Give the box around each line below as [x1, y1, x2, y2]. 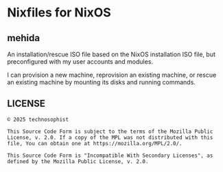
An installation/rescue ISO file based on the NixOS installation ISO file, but [7, 50, 216, 58]
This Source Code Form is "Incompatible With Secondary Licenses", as [7, 152, 213, 159]
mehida [7, 32, 40, 44]
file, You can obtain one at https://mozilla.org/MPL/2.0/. [7, 140, 183, 147]
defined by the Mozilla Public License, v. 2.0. [7, 158, 149, 165]
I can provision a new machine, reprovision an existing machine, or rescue [7, 71, 217, 79]
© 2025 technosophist [7, 116, 69, 123]
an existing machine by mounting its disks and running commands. [7, 78, 196, 86]
